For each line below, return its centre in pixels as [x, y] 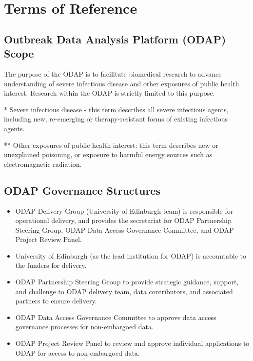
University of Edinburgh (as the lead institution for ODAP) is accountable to [131, 255]
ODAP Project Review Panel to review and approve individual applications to [132, 343]
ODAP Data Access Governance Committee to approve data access [116, 317]
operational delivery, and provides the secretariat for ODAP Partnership [123, 220]
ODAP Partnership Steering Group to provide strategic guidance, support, [127, 282]
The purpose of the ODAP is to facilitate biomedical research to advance [113, 73]
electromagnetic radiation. [43, 164]
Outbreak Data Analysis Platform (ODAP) [115, 39]
